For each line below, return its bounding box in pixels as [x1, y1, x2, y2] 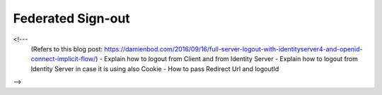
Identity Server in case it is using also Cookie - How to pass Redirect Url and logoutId [30, 64, 279, 73]
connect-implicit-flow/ [30, 55, 96, 63]
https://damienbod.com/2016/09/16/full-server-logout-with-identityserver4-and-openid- [103, 44, 363, 53]
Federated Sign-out [13, 11, 130, 26]
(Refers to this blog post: [30, 44, 103, 53]
